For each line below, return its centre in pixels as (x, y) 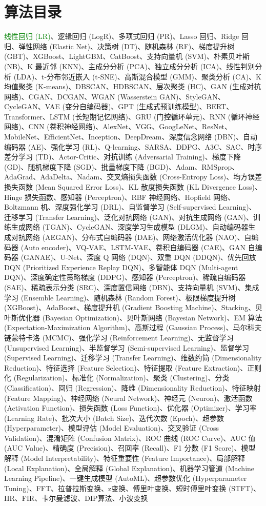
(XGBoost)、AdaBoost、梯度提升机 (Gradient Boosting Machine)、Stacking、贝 (133, 307)
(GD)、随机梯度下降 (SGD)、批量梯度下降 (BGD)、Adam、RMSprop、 (122, 166)
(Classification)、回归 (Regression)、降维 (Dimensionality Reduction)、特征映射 (132, 387)
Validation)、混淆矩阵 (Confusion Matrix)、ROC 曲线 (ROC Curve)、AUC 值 (130, 438)
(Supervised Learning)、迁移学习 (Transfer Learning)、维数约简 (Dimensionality (133, 358)
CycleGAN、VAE (32, 106)
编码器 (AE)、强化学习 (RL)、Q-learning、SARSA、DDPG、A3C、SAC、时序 (133, 146)
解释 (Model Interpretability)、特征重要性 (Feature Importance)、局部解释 (125, 458)
